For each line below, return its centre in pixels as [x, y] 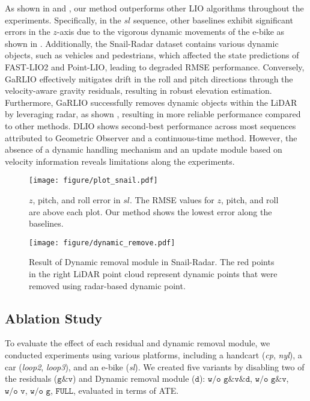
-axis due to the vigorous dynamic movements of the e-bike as [171, 32]
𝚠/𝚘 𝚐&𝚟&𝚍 [229, 380]
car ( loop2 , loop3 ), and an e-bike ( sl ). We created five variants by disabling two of [155, 366]
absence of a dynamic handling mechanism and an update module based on [144, 149]
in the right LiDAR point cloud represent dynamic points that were [153, 274]
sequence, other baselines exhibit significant [213, 20]
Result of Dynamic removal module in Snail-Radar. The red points [152, 262]
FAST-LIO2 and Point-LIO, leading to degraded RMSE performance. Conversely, [155, 66]
